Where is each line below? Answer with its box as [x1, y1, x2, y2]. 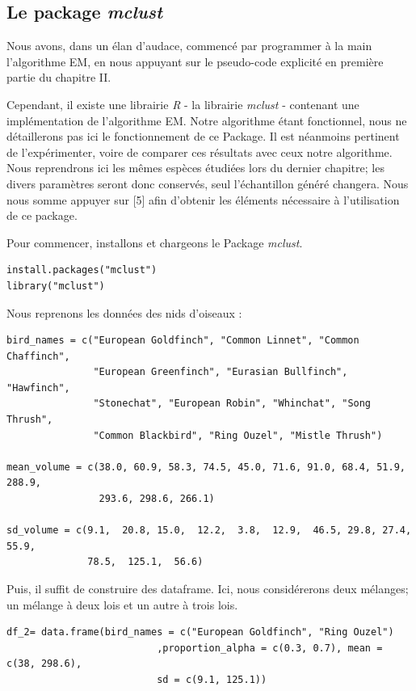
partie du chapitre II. [6, 69, 111, 86]
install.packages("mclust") [6, 264, 158, 276]
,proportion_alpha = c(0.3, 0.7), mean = [157, 642, 383, 654]
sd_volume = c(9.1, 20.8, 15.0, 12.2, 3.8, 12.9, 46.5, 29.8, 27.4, [6, 525, 412, 537]
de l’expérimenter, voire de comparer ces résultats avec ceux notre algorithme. [6, 143, 393, 160]
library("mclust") [6, 280, 105, 292]
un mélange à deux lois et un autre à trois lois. [6, 596, 238, 613]
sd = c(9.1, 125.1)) [157, 673, 267, 685]
